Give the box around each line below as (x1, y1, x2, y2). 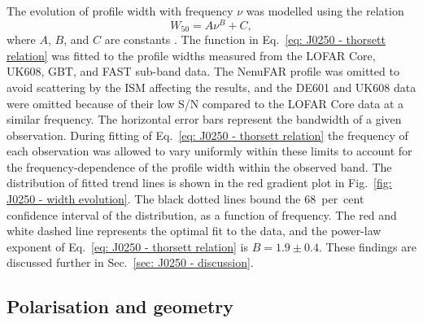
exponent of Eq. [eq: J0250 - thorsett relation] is (7, 238, 248, 255)
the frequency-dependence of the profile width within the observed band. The (7, 158, 392, 175)
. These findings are (318, 238, 416, 255)
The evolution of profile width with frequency (7, 2, 233, 19)
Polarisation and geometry (7, 294, 234, 319)
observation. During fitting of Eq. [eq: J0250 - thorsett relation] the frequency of (7, 126, 408, 143)
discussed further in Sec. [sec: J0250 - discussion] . (7, 254, 254, 271)
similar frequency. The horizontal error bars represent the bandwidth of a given (7, 111, 402, 128)
